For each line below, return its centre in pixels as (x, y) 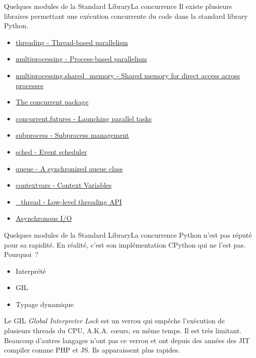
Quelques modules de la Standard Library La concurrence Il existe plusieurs (118, 6)
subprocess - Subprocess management (72, 135)
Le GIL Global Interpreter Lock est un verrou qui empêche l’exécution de (114, 321)
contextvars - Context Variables (64, 185)
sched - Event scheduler (51, 151)
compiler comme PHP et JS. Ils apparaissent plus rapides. (92, 350)
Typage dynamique (45, 304)
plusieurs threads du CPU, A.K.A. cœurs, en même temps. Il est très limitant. (123, 331)
